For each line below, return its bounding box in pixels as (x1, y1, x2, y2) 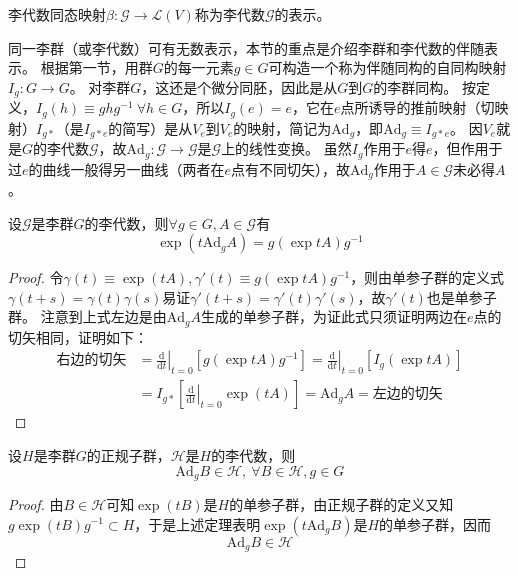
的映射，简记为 (233, 117, 332, 138)
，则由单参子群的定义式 (350, 267, 505, 288)
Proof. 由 (8, 493, 64, 514)
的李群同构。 (373, 76, 458, 97)
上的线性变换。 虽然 (221, 138, 352, 159)
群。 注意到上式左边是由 (8, 306, 167, 327)
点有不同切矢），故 (231, 158, 351, 179)
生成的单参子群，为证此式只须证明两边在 (200, 306, 467, 327)
